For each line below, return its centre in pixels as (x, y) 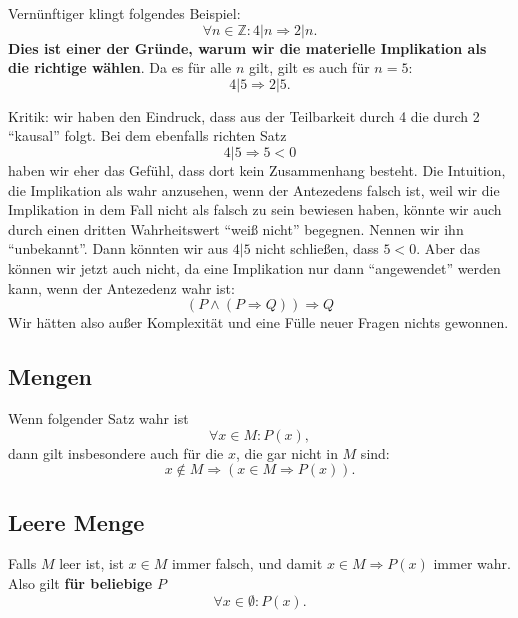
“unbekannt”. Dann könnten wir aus (118, 248)
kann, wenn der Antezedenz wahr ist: (121, 287)
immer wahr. (472, 563)
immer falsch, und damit (247, 563)
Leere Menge (76, 521)
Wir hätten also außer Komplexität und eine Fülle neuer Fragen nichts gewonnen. (258, 322)
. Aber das (448, 248)
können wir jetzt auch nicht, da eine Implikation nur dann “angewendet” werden (254, 267)
